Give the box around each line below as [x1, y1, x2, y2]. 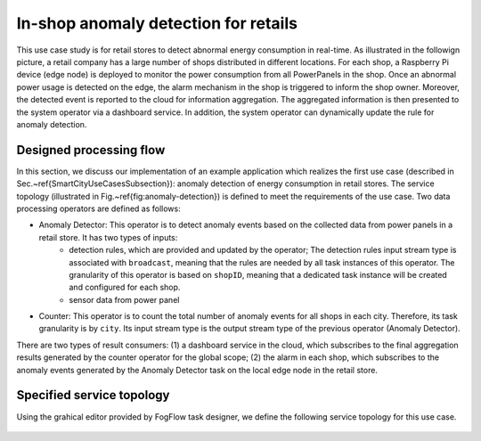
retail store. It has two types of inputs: [38, 232, 178, 242]
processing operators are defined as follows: [16, 203, 182, 214]
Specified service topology [16, 388, 170, 403]
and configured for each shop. [69, 282, 181, 293]
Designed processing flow [16, 143, 166, 158]
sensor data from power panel [69, 294, 180, 305]
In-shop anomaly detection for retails [16, 13, 298, 33]
